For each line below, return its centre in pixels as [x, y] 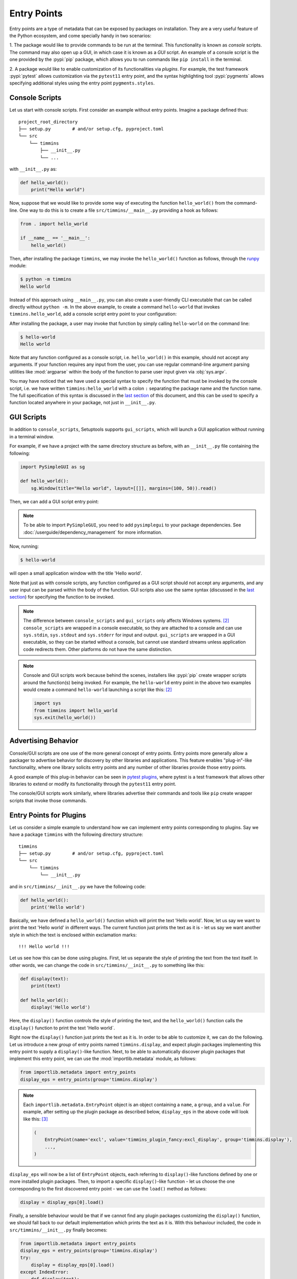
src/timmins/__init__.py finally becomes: [58, 1230]
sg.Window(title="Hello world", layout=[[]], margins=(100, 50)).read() [124, 488]
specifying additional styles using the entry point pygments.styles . [82, 83]
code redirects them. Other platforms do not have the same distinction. [98, 649]
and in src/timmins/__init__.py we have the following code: [78, 886]
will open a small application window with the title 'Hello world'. [76, 574]
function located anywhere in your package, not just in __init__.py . [83, 403]
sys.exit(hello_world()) [65, 718]
